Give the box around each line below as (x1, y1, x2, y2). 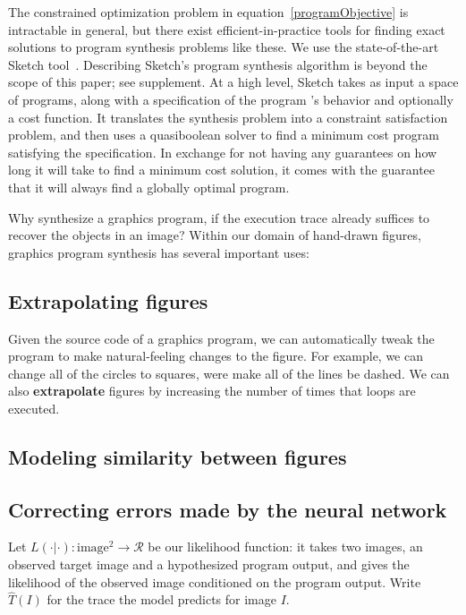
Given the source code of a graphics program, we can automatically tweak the (8, 329, 435, 347)
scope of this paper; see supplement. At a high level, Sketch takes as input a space (8, 73, 459, 91)
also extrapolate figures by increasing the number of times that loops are (8, 381, 416, 400)
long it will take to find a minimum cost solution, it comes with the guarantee (8, 160, 436, 179)
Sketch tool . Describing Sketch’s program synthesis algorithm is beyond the (8, 55, 428, 73)
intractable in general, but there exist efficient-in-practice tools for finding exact (8, 20, 445, 38)
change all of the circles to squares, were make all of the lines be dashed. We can (8, 363, 450, 382)
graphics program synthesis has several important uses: (8, 243, 309, 261)
